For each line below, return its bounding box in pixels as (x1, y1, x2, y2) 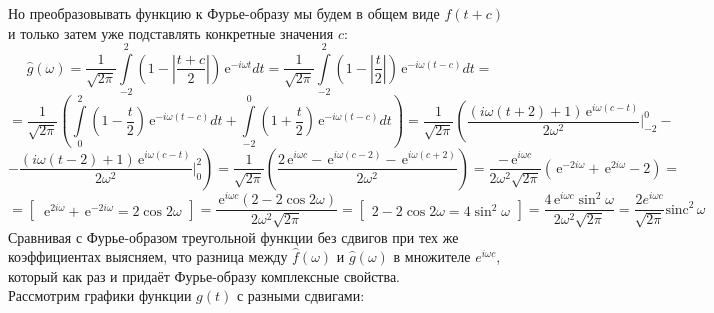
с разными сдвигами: (236, 285, 365, 306)
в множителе (393, 246, 471, 267)
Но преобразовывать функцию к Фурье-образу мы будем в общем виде (8, 3, 440, 23)
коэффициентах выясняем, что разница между (8, 246, 288, 267)
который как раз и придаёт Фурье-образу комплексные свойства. (8, 265, 401, 286)
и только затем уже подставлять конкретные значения (8, 22, 334, 43)
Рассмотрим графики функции (8, 285, 192, 306)
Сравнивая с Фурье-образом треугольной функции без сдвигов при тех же (8, 226, 459, 247)
